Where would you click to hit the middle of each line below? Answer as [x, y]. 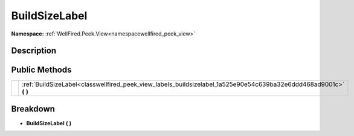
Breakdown [33, 109]
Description [34, 51]
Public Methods [41, 70]
